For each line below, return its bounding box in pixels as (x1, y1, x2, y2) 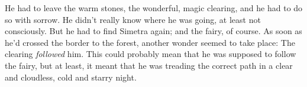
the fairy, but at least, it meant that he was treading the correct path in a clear (5, 59, 293, 71)
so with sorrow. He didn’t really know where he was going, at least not (5, 13, 261, 25)
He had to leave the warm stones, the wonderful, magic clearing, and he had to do (5, 2, 303, 14)
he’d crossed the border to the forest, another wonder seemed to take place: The (5, 36, 295, 48)
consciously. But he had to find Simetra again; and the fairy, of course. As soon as (5, 25, 302, 37)
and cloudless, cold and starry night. (5, 71, 137, 83)
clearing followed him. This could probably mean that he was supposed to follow (5, 48, 296, 60)
